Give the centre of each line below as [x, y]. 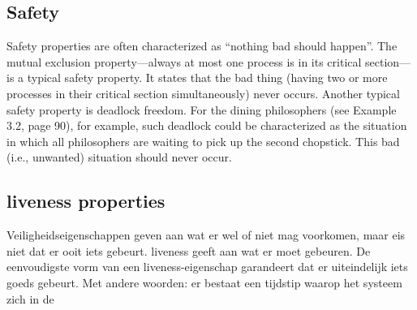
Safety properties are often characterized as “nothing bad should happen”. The [202, 46]
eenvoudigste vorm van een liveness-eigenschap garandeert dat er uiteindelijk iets [207, 267]
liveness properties [86, 201]
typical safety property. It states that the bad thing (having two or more [207, 77]
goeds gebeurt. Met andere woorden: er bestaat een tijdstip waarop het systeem [204, 282]
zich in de [30, 298]
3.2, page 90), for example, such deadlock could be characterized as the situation [207, 125]
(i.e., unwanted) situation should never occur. [119, 157]
